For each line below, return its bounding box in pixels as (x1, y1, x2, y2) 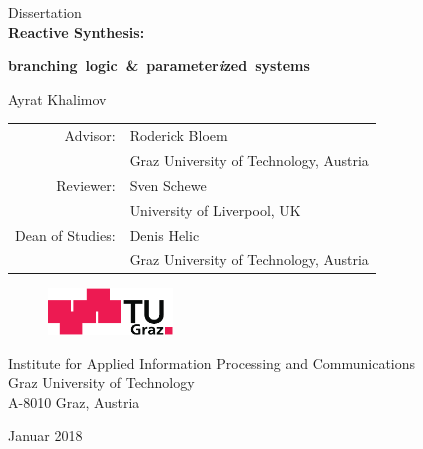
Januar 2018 (8, 425, 83, 446)
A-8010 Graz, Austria (8, 391, 140, 412)
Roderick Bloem (129, 125, 228, 146)
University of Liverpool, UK (129, 199, 301, 220)
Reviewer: (56, 174, 116, 195)
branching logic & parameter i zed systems (8, 55, 310, 76)
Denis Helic (129, 224, 200, 245)
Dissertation (8, 2, 82, 22)
